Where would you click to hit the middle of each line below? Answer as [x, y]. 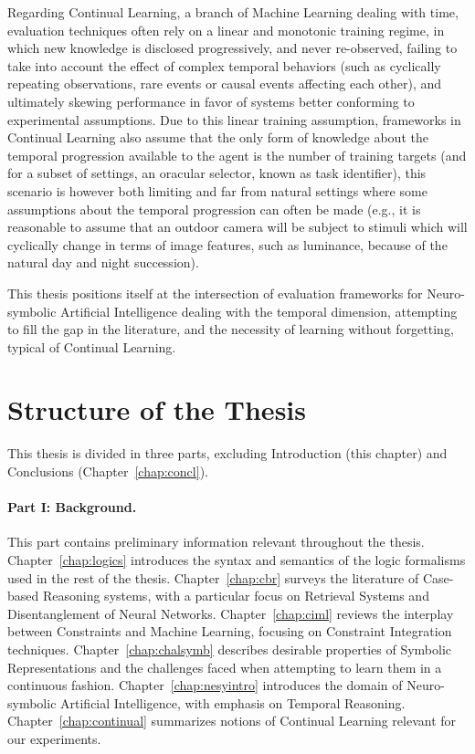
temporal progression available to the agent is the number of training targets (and [237, 155]
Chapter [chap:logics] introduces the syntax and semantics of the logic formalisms [237, 559]
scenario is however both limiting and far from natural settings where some [217, 190]
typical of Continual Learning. [92, 346]
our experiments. [54, 738]
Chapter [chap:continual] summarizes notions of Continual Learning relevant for [232, 721]
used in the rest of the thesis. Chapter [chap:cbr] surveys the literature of [213, 577]
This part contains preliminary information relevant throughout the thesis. [216, 542]
